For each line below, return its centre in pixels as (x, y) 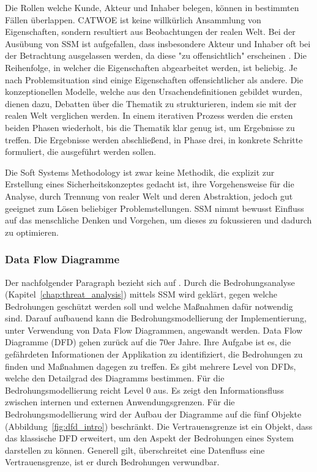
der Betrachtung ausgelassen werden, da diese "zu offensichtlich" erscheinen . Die (156, 55)
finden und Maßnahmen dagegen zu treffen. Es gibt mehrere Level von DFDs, (151, 366)
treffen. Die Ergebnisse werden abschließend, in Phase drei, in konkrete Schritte (154, 139)
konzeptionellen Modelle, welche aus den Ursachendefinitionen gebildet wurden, (154, 92)
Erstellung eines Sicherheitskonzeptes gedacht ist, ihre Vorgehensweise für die (150, 184)
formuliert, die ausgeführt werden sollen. (80, 152)
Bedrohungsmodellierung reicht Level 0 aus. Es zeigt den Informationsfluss (144, 390)
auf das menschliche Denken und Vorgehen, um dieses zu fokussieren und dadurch (158, 220)
